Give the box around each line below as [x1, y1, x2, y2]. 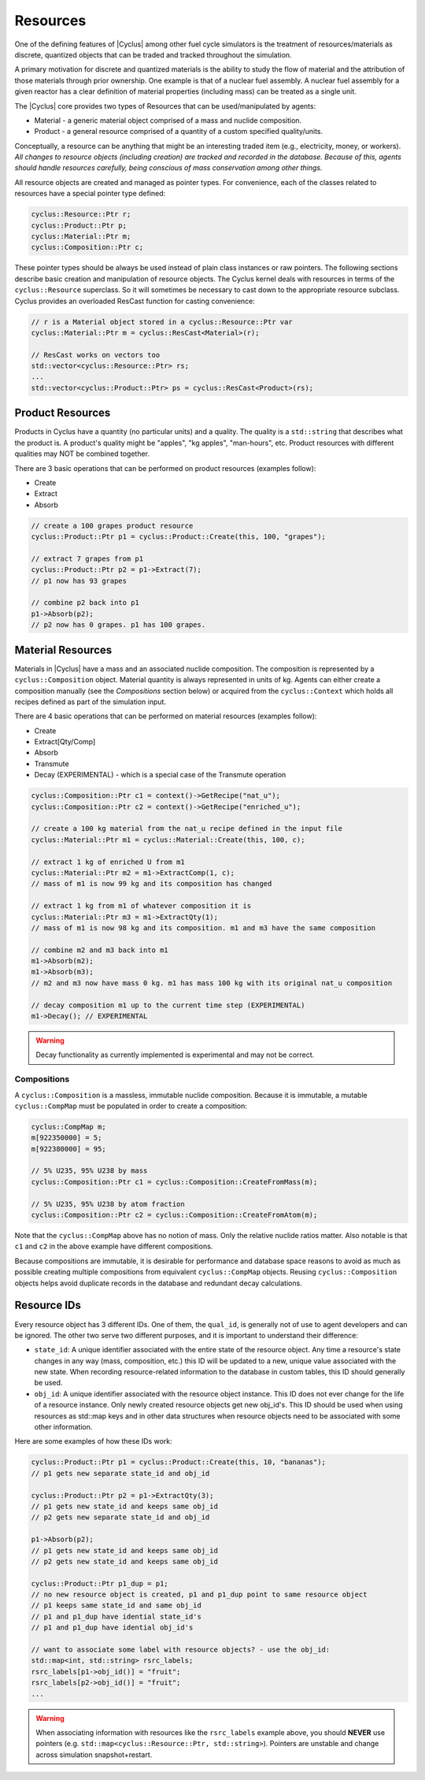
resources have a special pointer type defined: [14, 189, 166, 198]
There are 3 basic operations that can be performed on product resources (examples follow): [14, 463, 316, 473]
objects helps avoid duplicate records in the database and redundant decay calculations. [14, 1278, 302, 1288]
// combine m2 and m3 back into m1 [31, 945, 168, 955]
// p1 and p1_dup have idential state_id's [31, 1611, 202, 1621]
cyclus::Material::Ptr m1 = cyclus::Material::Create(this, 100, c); [31, 835, 305, 844]
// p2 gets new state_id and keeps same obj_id [31, 1556, 218, 1566]
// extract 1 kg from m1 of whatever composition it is [31, 902, 252, 910]
